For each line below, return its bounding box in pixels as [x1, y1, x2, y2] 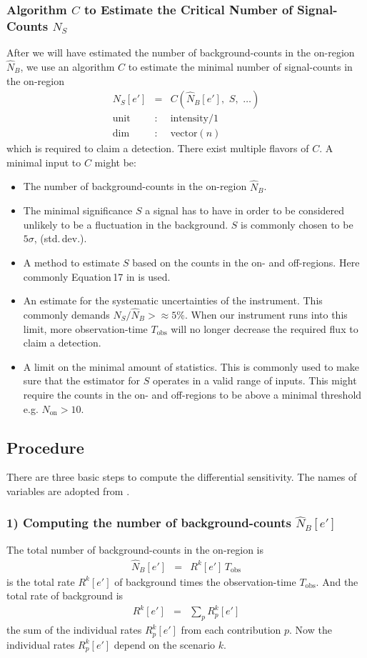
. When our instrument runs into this [184, 307, 348, 322]
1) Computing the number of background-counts [6, 514, 291, 532]
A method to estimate [23, 255, 120, 270]
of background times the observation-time [114, 574, 296, 589]
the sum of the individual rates [6, 622, 142, 637]
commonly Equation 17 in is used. [23, 269, 171, 284]
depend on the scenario [114, 637, 216, 652]
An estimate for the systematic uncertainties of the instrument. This [23, 293, 323, 308]
